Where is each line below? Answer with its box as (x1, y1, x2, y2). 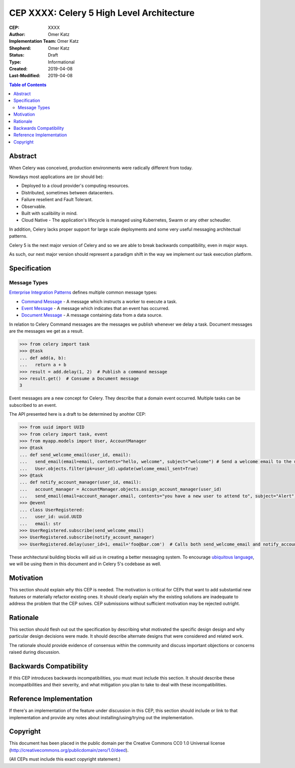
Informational (48, 59, 75, 65)
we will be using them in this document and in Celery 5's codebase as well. (9, 561, 162, 567)
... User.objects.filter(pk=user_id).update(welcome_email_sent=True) (19, 465, 199, 471)
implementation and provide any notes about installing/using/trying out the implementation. (9, 714, 194, 720)
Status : (9, 52, 25, 58)
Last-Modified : (9, 73, 40, 79)
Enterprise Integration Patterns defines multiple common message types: (9, 289, 157, 295)
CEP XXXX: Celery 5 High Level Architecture (9, 7, 195, 18)
